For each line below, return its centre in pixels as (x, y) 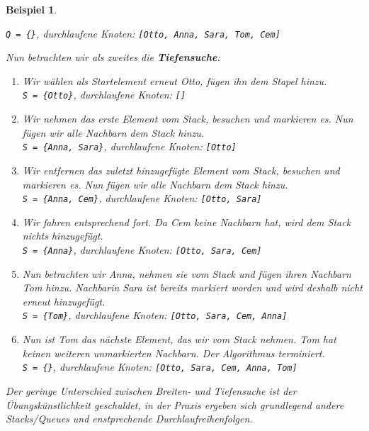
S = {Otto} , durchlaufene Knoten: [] (104, 95)
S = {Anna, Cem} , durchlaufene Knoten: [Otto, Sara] (142, 198)
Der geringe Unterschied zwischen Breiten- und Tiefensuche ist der (151, 390)
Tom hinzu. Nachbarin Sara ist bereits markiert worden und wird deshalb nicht (192, 287)
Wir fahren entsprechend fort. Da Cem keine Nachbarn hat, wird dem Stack (187, 222)
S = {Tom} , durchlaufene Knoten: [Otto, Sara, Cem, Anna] (155, 315)
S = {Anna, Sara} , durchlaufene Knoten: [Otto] (129, 146)
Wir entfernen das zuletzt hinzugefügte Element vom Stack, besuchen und (181, 170)
